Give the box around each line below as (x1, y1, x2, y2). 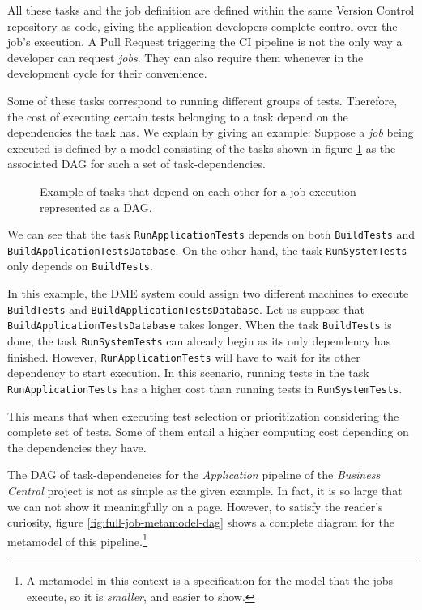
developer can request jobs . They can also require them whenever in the (7, 49, 364, 66)
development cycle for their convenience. (7, 65, 207, 82)
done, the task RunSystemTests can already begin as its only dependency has (7, 333, 391, 349)
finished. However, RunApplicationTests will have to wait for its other (7, 348, 360, 365)
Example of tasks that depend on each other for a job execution (40, 182, 356, 199)
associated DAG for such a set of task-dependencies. (7, 155, 266, 172)
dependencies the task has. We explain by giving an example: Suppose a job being (7, 124, 414, 141)
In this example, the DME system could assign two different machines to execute (7, 285, 409, 302)
